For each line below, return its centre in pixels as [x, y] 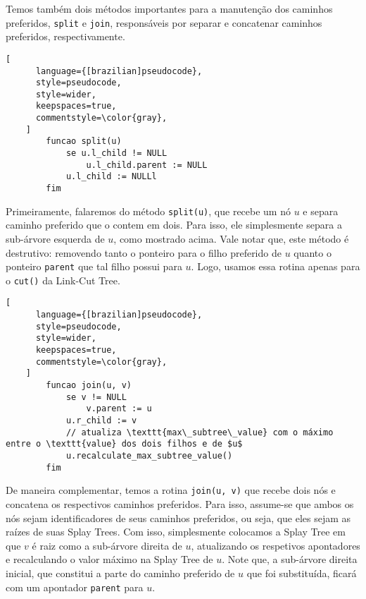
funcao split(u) [84, 141]
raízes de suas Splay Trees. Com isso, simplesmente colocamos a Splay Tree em [176, 532]
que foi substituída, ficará [302, 573]
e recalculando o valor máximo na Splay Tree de [109, 559]
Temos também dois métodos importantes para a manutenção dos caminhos [169, 8]
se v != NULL [96, 397]
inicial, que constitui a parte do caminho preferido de [120, 573]
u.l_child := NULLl [111, 177]
